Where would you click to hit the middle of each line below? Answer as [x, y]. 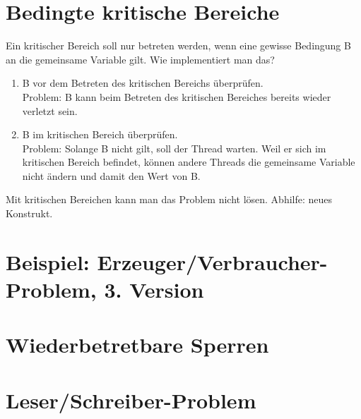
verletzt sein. [50, 110]
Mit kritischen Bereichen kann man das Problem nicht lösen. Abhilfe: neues [169, 199]
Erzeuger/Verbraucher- [212, 261]
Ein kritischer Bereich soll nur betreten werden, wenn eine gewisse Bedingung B [178, 45]
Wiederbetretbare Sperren [137, 345]
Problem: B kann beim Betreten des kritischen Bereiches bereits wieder [177, 96]
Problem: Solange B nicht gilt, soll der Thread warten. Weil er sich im [174, 148]
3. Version [154, 290]
